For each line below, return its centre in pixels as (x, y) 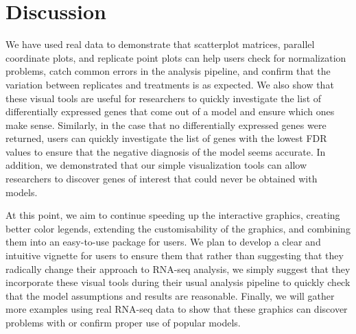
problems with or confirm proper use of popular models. (123, 322)
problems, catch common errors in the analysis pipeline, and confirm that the (168, 71)
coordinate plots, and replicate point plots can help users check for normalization (176, 57)
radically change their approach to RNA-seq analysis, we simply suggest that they (178, 269)
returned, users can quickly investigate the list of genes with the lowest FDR (166, 138)
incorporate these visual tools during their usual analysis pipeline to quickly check (178, 282)
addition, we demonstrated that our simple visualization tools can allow (156, 165)
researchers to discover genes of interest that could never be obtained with (162, 179)
